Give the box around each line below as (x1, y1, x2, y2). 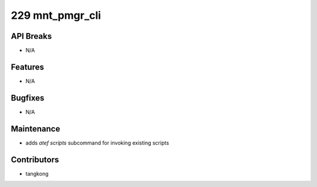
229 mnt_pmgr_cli (11, 9, 101, 22)
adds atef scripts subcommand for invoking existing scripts (25, 139, 170, 146)
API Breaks (11, 31, 52, 41)
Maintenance (11, 123, 60, 133)
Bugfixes (11, 93, 45, 103)
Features (11, 62, 44, 72)
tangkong (25, 170, 49, 177)
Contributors (11, 155, 59, 165)
